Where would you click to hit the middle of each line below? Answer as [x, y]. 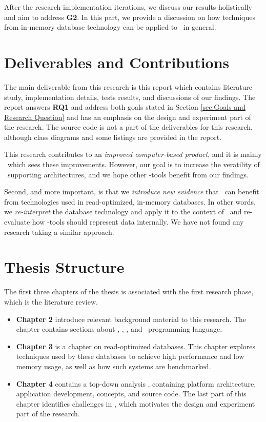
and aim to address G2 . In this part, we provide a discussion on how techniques [130, 17]
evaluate [17, 222]
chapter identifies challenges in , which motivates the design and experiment [136, 403]
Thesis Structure [64, 267]
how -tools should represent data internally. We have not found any [138, 222]
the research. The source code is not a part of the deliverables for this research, [128, 127]
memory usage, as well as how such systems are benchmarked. [114, 366]
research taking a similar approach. [59, 232]
